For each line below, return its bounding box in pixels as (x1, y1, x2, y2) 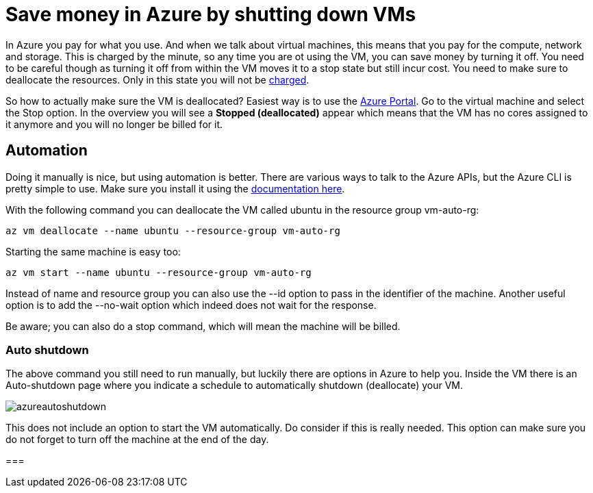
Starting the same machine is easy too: (5, 245, 181, 257)
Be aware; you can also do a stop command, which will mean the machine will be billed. (5, 320, 401, 332)
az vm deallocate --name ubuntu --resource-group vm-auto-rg (5, 225, 340, 236)
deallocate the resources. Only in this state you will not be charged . (5, 73, 310, 86)
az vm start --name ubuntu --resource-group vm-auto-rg (5, 266, 312, 278)
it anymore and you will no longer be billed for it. (5, 118, 223, 130)
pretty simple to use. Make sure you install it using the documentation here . (5, 182, 345, 194)
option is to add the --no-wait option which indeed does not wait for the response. (5, 299, 377, 311)
